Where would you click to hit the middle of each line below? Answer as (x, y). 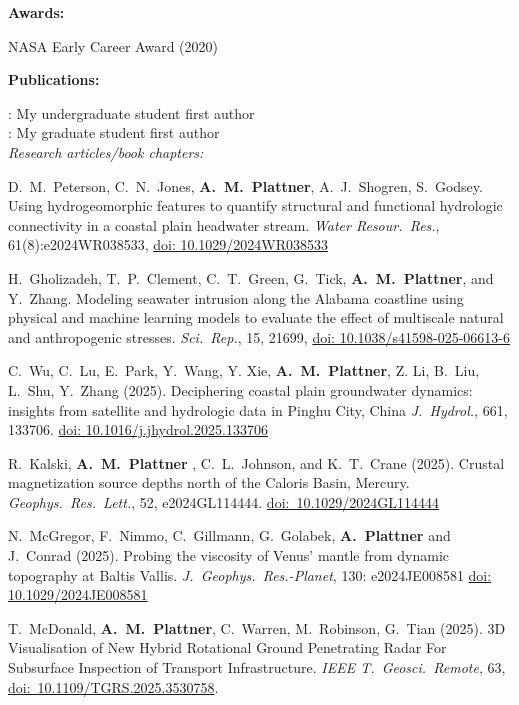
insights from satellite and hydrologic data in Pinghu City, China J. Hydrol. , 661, (258, 409)
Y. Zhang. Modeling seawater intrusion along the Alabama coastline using (236, 297)
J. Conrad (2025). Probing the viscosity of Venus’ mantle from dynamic (228, 555)
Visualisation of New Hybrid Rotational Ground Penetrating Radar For (227, 647)
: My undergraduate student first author (131, 112)
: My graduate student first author (114, 132)
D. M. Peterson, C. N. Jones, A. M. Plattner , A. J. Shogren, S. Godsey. (245, 185)
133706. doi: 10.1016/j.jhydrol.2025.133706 (138, 429)
